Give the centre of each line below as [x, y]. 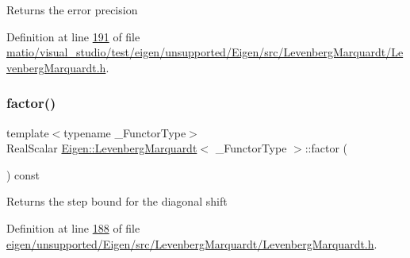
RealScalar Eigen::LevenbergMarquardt [102, 148]
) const [23, 174]
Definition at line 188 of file [73, 227]
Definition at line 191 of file [73, 36]
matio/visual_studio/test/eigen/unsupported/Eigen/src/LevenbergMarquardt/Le [205, 52]
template [28, 132]
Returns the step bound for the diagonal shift [117, 201]
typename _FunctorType [125, 132]
